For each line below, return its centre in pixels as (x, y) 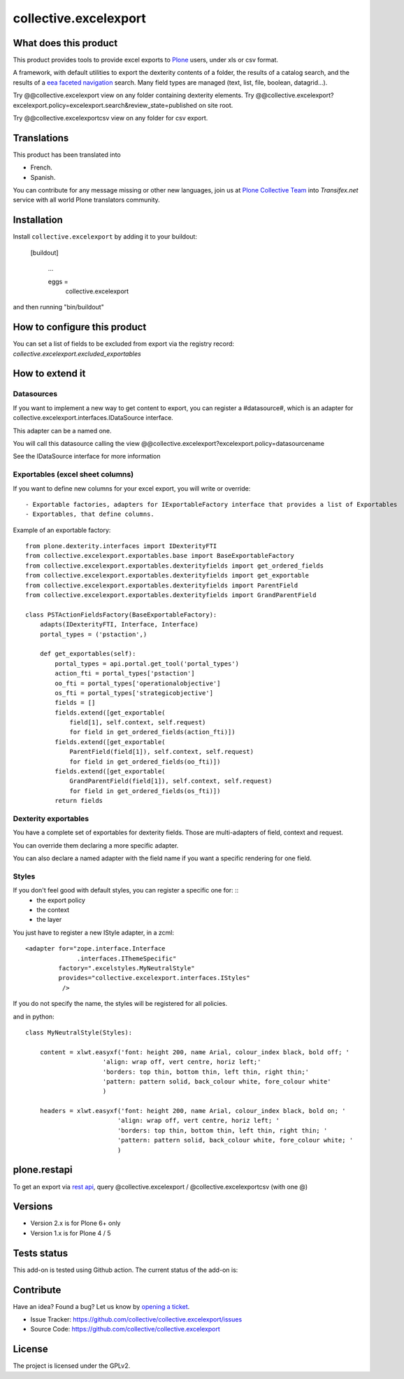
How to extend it (49, 373)
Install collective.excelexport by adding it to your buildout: (105, 237)
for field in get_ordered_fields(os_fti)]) (145, 791)
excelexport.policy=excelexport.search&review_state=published (105, 105)
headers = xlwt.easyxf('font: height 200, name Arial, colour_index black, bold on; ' (193, 1111)
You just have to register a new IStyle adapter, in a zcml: (94, 932)
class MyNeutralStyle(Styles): (79, 1032)
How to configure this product (80, 327)
